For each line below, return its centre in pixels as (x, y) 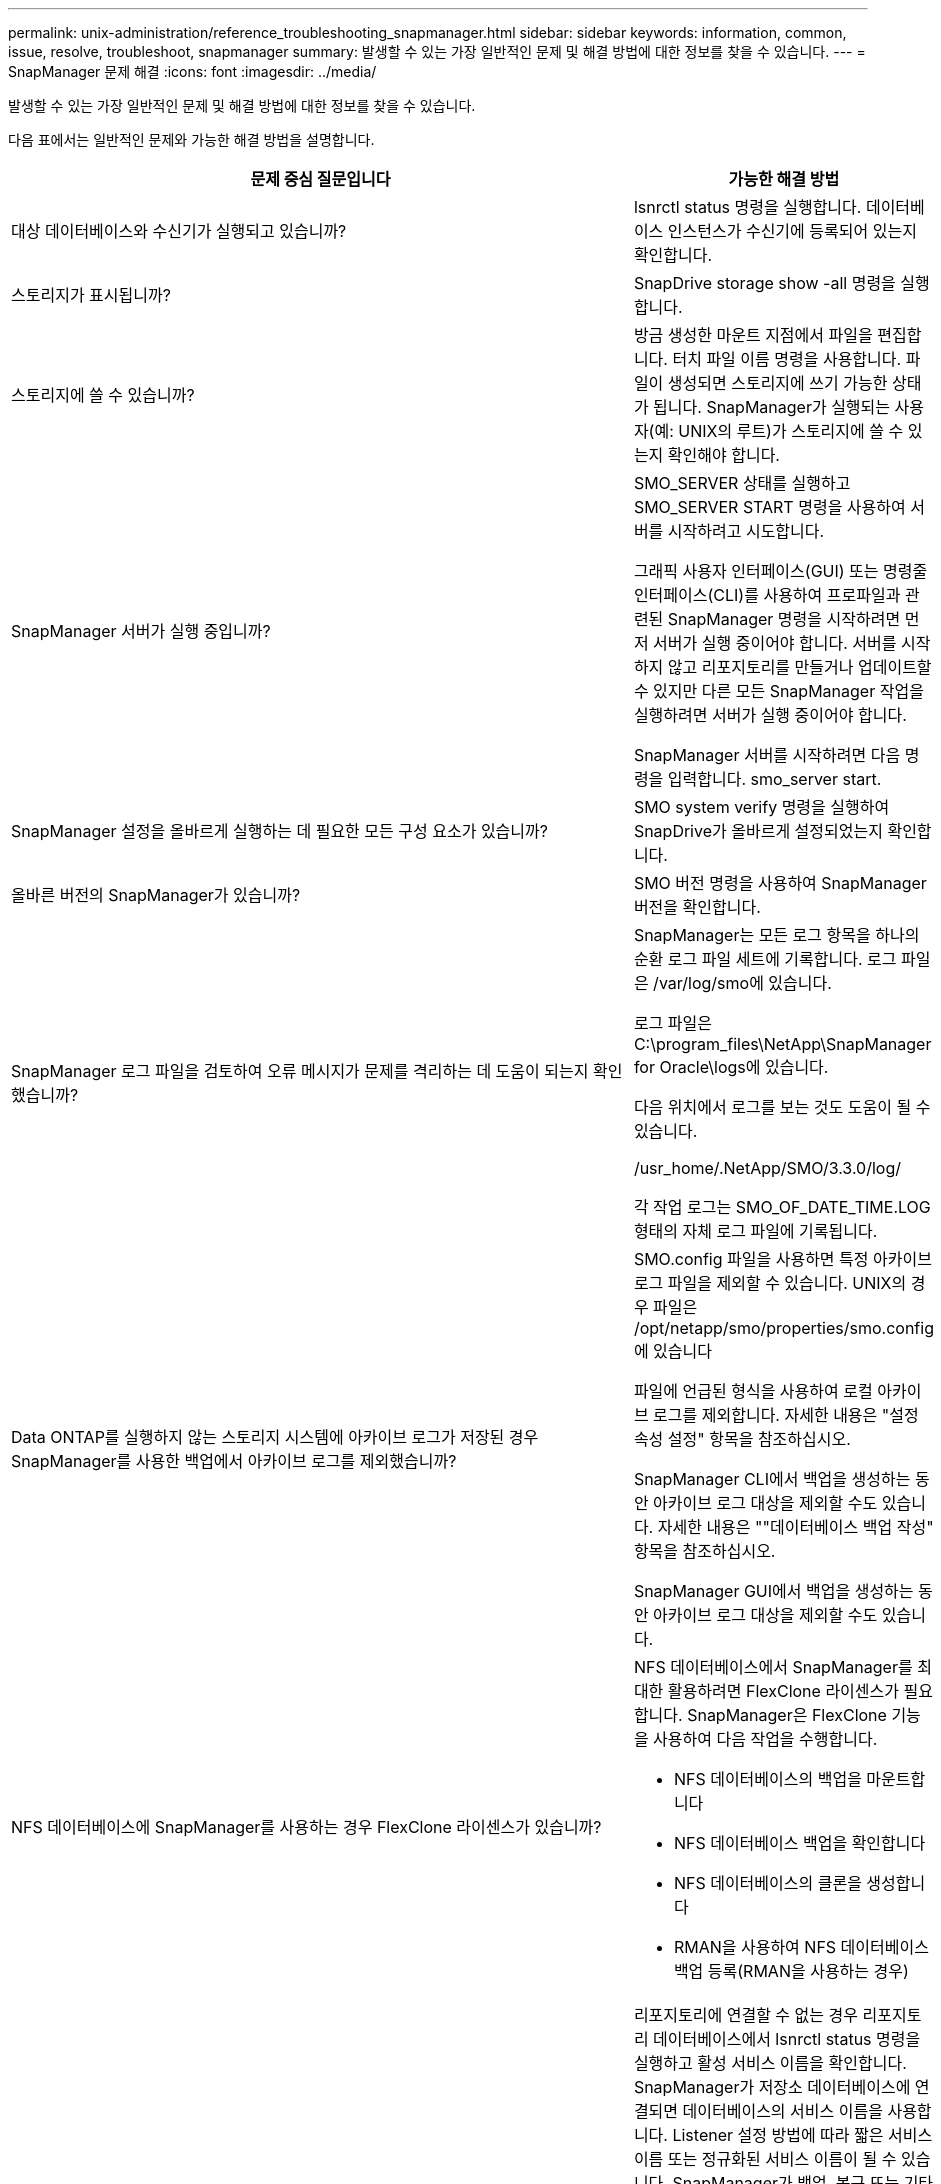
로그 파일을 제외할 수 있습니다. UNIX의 (770, 1283)
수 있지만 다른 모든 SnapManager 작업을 (778, 691)
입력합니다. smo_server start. (774, 779)
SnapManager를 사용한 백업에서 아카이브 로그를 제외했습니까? (234, 1461)
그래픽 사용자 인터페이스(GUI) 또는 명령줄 (780, 571)
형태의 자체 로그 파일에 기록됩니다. (755, 1231)
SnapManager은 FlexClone (787, 1715)
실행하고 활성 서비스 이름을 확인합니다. (770, 2063)
